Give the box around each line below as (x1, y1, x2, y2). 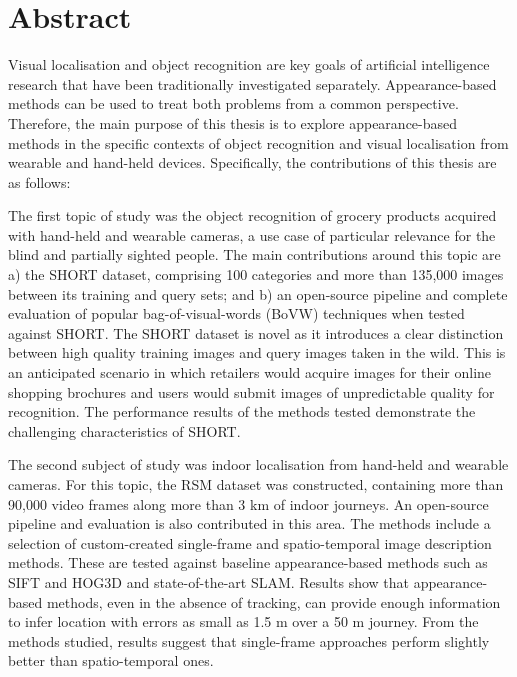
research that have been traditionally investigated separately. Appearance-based (8, 73, 497, 94)
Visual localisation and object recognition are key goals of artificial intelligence (8, 54, 490, 75)
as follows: (8, 171, 71, 192)
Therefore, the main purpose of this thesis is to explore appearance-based (8, 112, 458, 133)
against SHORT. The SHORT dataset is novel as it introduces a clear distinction (8, 322, 504, 343)
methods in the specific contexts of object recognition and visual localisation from (8, 132, 509, 153)
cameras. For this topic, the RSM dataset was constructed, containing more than (8, 474, 504, 494)
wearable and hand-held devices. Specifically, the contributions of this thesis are (8, 152, 497, 173)
